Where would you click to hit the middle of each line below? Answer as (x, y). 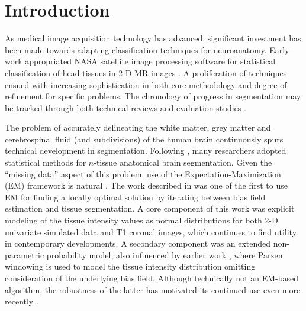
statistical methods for (46, 162)
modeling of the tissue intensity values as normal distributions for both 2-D (141, 220)
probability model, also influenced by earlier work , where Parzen (165, 255)
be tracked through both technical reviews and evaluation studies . (125, 107)
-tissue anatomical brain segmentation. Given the (183, 162)
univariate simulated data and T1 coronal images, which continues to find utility (151, 231)
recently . (22, 301)
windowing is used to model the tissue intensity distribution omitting (130, 266)
